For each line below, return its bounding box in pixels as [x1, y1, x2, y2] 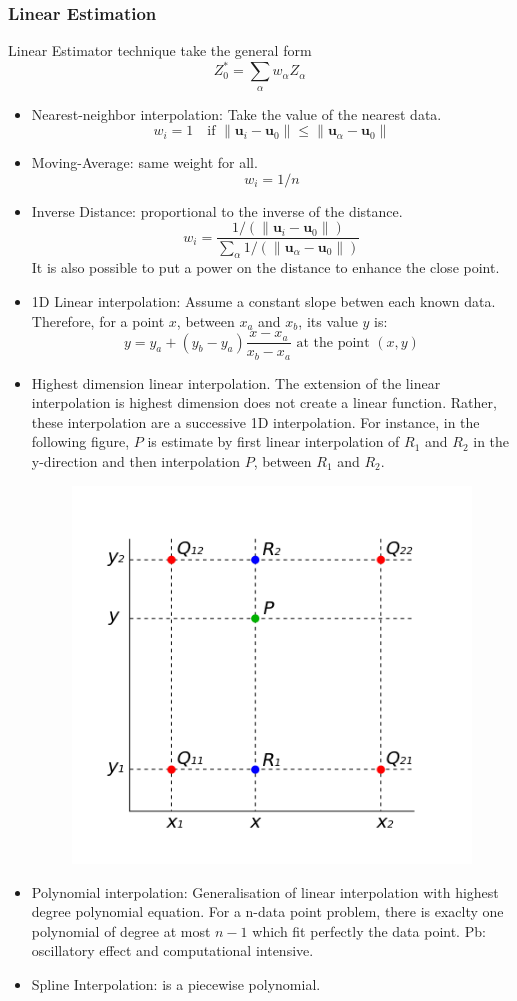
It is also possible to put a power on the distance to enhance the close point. [31, 257, 500, 278]
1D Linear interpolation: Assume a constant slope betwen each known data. [31, 290, 496, 311]
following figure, [31, 431, 130, 452]
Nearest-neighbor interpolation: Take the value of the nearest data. [31, 103, 442, 124]
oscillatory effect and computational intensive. [31, 940, 314, 961]
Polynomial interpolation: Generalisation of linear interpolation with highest [31, 881, 499, 902]
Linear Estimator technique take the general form [8, 40, 312, 61]
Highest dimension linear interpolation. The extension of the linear [31, 372, 441, 393]
